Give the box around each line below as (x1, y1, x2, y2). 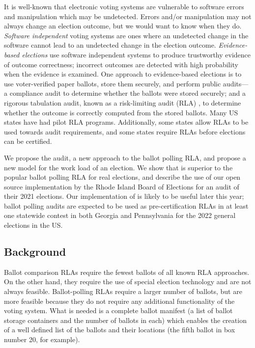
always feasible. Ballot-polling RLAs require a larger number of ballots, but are (4, 286, 242, 296)
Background (4, 244, 66, 259)
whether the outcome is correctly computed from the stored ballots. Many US (4, 107, 238, 117)
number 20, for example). (4, 334, 80, 345)
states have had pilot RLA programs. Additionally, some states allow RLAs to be (4, 117, 249, 127)
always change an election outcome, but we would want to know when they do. (4, 21, 242, 31)
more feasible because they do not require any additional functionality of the (4, 295, 235, 306)
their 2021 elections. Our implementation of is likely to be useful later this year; (4, 191, 244, 201)
